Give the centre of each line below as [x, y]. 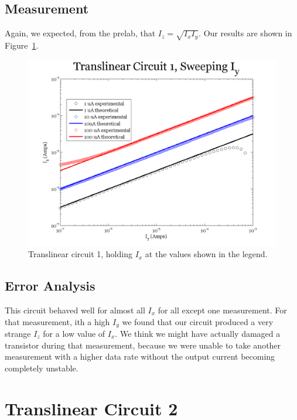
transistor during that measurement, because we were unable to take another [143, 345]
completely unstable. [42, 368]
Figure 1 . [22, 45]
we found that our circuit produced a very [198, 321]
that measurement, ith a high [57, 321]
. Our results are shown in [245, 33]
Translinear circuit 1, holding [80, 254]
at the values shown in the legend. [206, 254]
